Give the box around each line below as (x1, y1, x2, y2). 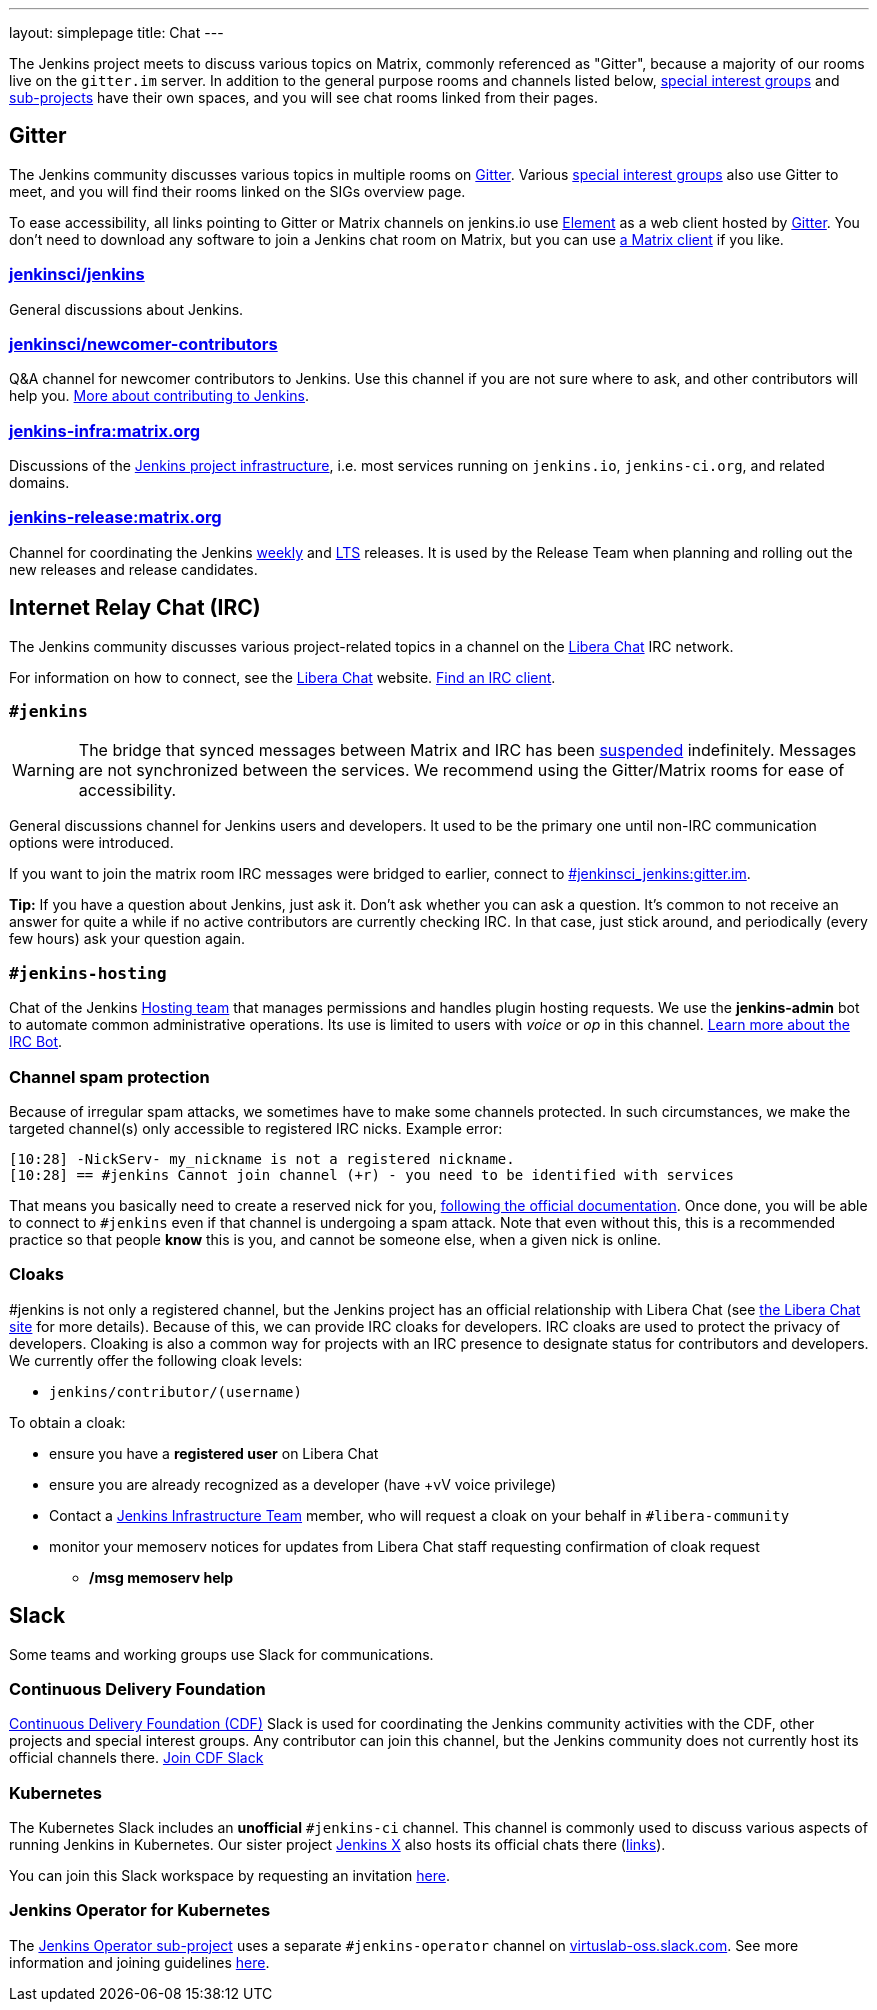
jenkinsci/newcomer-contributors (9, 333, 278, 354)
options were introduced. (9, 834, 174, 852)
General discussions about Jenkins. (9, 300, 244, 318)
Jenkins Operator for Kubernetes (9, 1900, 271, 1921)
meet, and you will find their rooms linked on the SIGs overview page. (9, 182, 466, 200)
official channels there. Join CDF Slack (9, 1749, 264, 1767)
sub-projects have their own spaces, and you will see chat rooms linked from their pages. (9, 89, 598, 106)
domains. (9, 474, 70, 492)
